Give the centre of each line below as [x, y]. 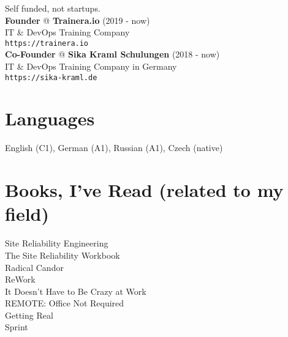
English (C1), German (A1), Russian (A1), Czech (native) [114, 148]
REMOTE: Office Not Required [65, 303]
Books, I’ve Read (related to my [144, 190]
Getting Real [29, 315]
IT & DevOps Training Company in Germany [91, 66]
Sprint [17, 327]
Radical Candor [34, 267]
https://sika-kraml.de [51, 77]
